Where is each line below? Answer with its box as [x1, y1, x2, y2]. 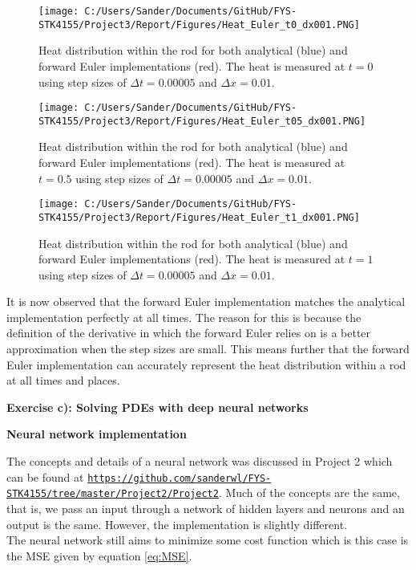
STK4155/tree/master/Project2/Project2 [6, 488, 219, 500]
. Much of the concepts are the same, [218, 484, 400, 501]
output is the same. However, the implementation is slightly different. [6, 515, 348, 532]
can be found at [6, 468, 84, 485]
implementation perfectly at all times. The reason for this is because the [6, 308, 361, 325]
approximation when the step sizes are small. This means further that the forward [6, 340, 410, 357]
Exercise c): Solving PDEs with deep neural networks [6, 398, 309, 415]
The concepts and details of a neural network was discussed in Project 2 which [6, 453, 393, 470]
